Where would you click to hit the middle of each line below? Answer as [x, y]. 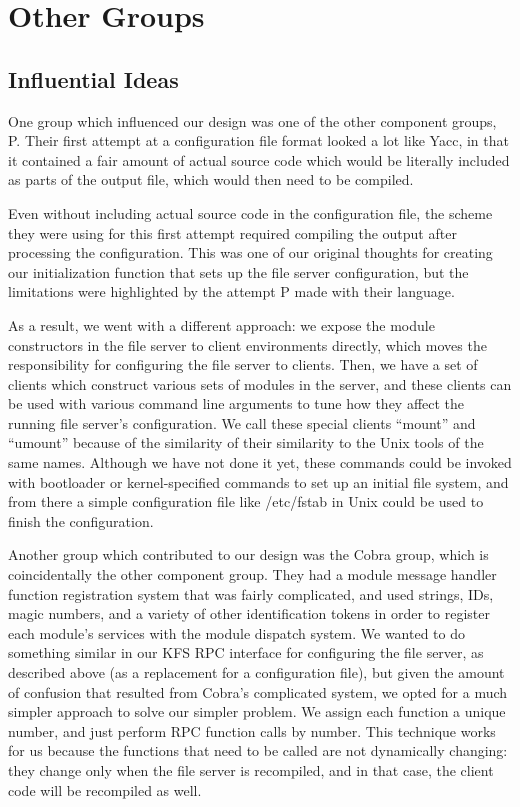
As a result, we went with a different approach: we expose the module [221, 324]
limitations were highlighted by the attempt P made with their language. [231, 291]
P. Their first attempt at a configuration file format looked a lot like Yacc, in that [258, 140]
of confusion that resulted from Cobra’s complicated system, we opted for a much [258, 691]
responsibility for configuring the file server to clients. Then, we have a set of [243, 364]
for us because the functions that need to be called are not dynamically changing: [258, 750]
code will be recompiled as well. [105, 789]
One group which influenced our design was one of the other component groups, [252, 120]
